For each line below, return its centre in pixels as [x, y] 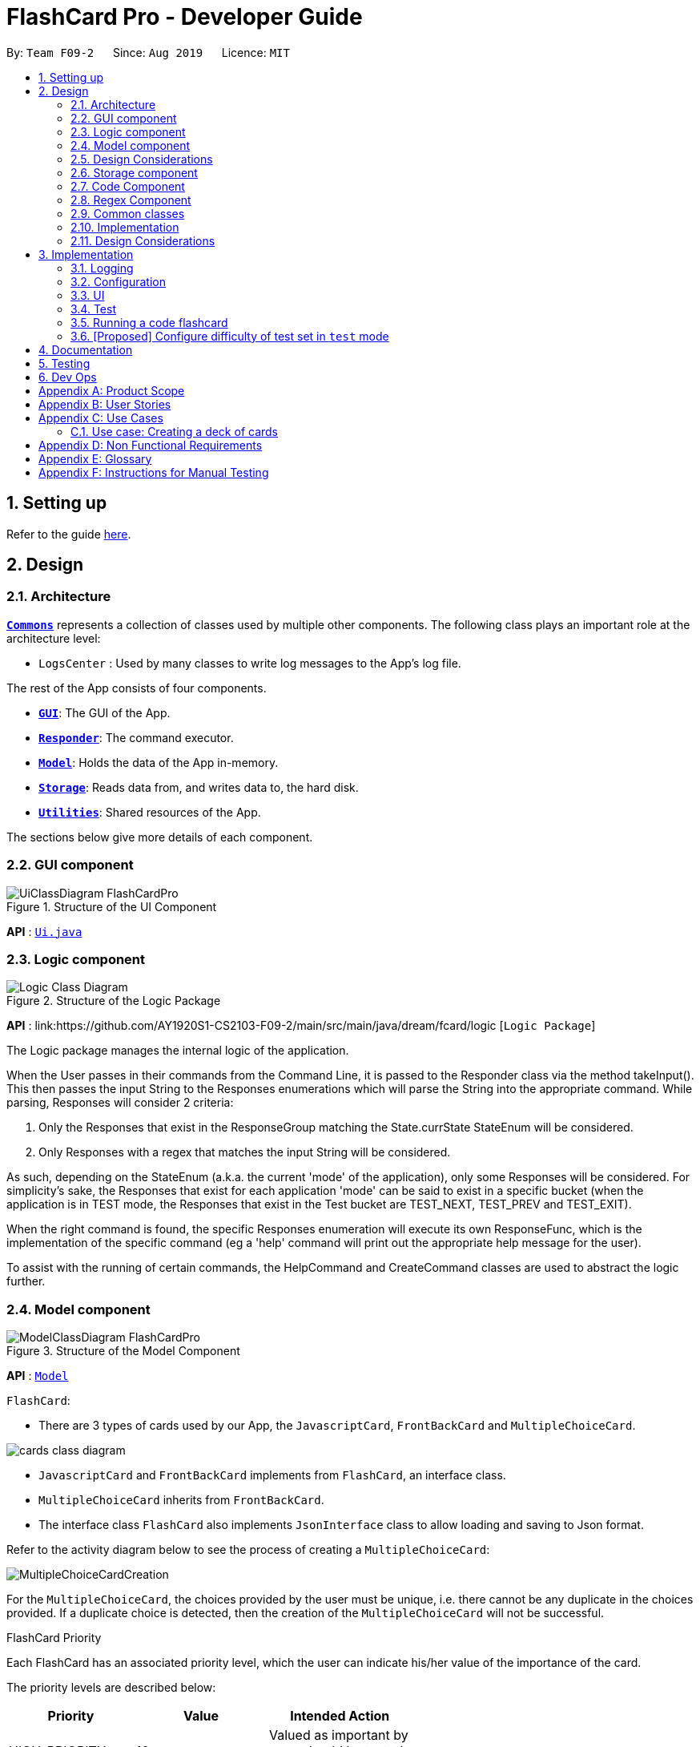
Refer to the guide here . [69, 534]
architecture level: [54, 638]
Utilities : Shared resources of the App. [150, 812]
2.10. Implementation [125, 227]
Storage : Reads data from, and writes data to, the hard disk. [199, 787]
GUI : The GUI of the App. [105, 712]
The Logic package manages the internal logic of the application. [178, 1051]
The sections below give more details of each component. [160, 837]
